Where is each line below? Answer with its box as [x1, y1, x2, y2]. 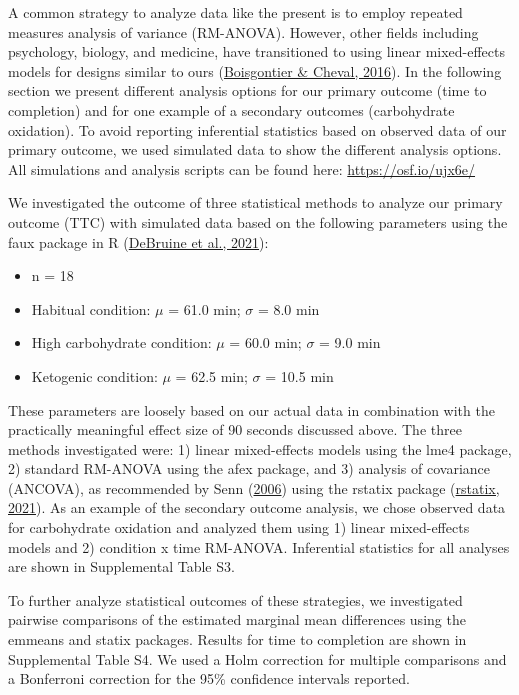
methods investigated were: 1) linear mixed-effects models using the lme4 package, [8, 438, 512, 459]
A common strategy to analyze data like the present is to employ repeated [8, 2, 463, 22]
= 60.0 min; [229, 332, 302, 353]
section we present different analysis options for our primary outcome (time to [8, 80, 487, 101]
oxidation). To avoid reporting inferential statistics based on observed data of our [8, 119, 507, 140]
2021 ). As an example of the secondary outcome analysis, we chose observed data [8, 497, 506, 518]
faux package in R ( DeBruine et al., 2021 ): [8, 231, 269, 252]
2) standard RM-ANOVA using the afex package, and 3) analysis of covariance [8, 458, 491, 479]
